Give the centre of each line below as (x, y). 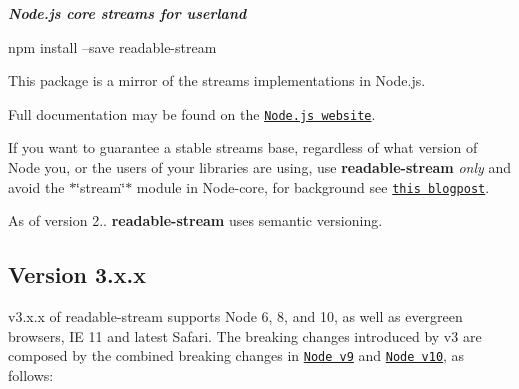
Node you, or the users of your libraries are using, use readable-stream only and (260, 167)
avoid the (36, 186)
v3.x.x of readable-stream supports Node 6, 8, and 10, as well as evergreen (235, 316)
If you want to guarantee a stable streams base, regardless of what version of (243, 147)
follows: (31, 374)
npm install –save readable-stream (112, 46)
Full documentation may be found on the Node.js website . (192, 113)
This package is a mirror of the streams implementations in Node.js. (217, 80)
